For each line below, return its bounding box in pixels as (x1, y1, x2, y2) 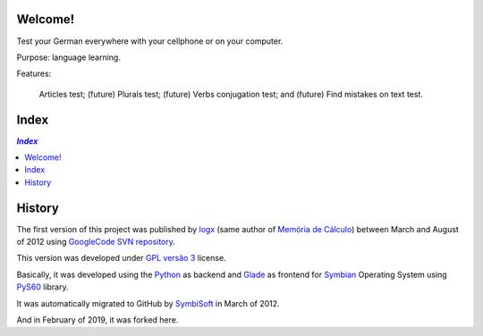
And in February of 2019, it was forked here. (16, 315, 179, 325)
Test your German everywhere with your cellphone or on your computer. (16, 36, 284, 46)
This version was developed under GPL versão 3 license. (16, 253, 227, 264)
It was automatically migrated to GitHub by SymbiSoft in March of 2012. (16, 298, 281, 308)
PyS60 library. (16, 281, 69, 292)
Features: (16, 68, 52, 80)
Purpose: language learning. (16, 52, 121, 63)
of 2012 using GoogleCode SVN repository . (16, 237, 176, 248)
